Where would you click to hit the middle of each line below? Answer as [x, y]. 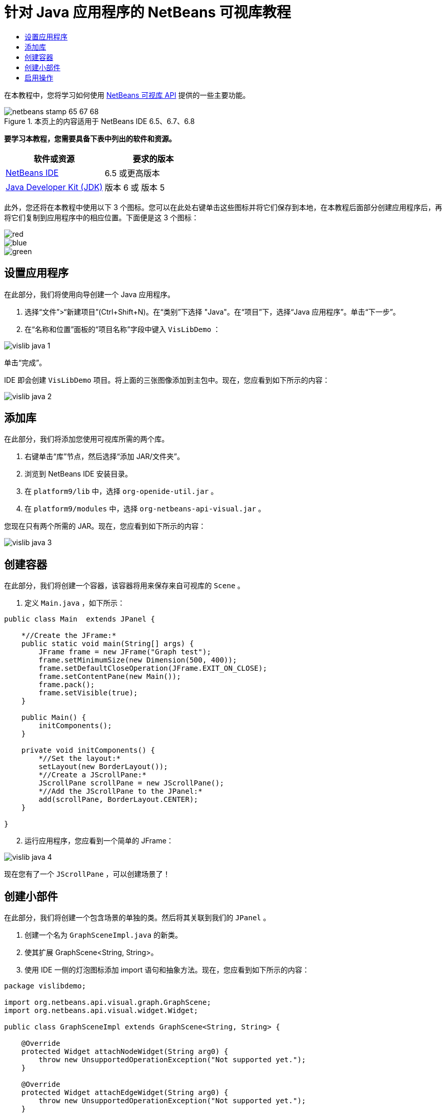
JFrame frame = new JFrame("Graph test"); [125, 652]
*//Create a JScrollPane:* [93, 775]
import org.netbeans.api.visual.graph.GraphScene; [108, 1003]
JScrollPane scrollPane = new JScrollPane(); [131, 783]
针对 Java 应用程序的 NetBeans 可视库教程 [148, 12]
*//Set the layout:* [80, 759]
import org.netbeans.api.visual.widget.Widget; [101, 1011]
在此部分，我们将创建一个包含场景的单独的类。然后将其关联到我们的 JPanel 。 [137, 918]
